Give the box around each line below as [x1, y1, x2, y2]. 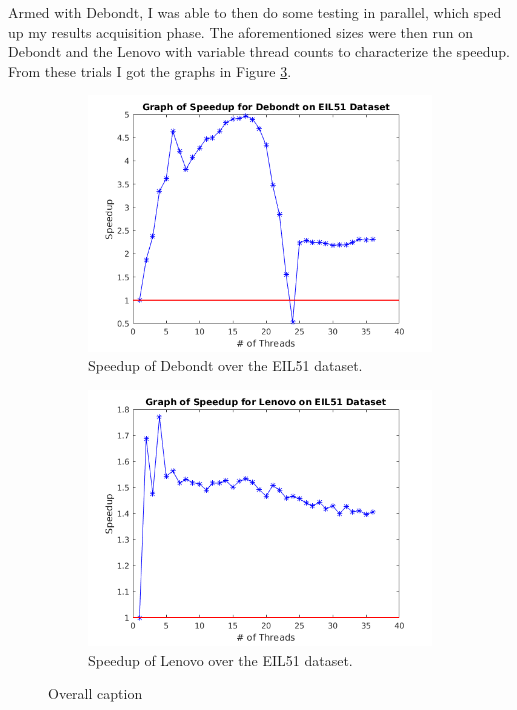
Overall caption [48, 683, 143, 704]
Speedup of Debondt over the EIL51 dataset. [88, 355, 363, 376]
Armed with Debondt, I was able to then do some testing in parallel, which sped [8, 2, 502, 22]
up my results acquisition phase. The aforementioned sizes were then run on [8, 21, 473, 42]
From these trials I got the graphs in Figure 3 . [8, 60, 292, 81]
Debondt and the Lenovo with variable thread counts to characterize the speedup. [8, 41, 510, 62]
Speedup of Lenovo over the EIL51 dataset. [88, 649, 353, 670]
